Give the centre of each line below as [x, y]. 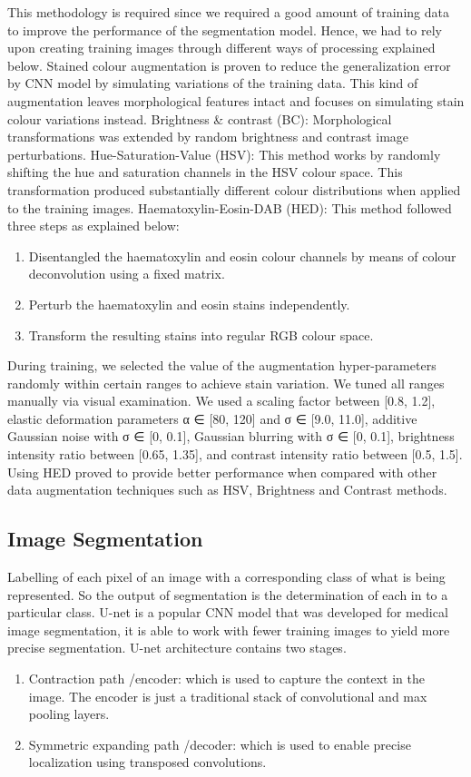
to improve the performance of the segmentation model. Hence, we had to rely [225, 30]
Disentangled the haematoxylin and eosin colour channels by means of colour [242, 256]
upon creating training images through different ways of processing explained [221, 48]
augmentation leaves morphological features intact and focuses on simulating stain [236, 100]
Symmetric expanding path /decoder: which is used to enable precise [220, 744]
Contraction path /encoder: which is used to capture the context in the [227, 679]
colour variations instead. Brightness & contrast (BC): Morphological [200, 118]
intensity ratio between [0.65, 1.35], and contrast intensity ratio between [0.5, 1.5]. [235, 454]
